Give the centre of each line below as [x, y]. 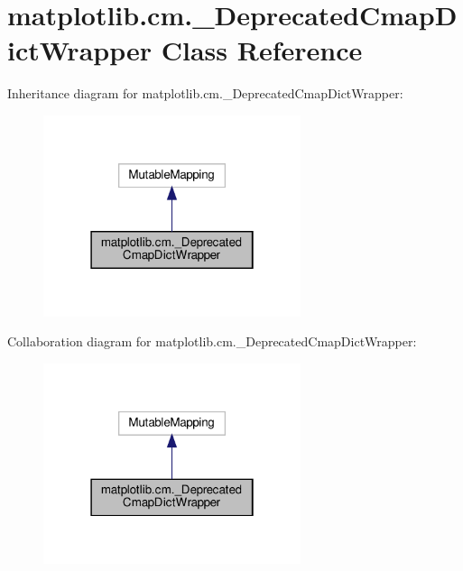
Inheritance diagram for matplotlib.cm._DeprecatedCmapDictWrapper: [205, 93]
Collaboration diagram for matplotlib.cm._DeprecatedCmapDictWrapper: [212, 341]
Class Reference [262, 50]
